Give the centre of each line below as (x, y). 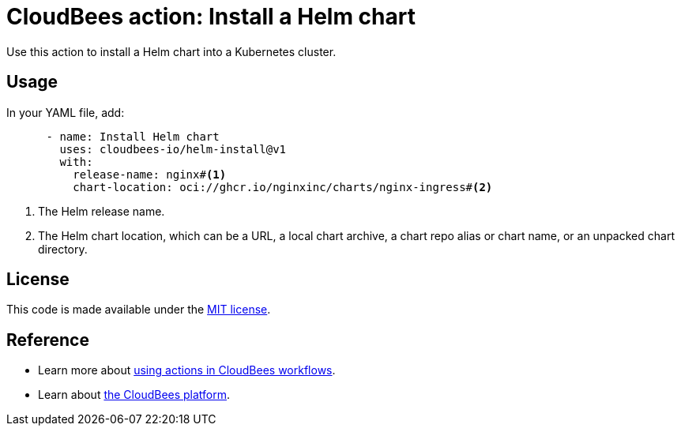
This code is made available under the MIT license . (139, 310)
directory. (63, 249)
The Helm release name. (102, 211)
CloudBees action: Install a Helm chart (211, 17)
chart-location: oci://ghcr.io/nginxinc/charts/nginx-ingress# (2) (283, 187)
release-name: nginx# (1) (150, 174)
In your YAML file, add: (66, 112)
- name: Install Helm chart (133, 136)
